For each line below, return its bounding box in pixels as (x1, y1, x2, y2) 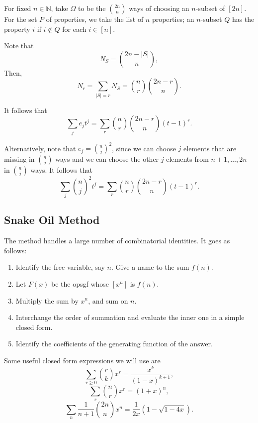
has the (232, 14, 255, 24)
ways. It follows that (30, 165, 92, 175)
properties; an (152, 14, 194, 24)
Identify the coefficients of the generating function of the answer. (15, 338, 213, 349)
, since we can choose (112, 143, 176, 153)
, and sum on (88, 295, 128, 306)
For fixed (4, 3, 31, 13)
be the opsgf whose (51, 278, 109, 289)
